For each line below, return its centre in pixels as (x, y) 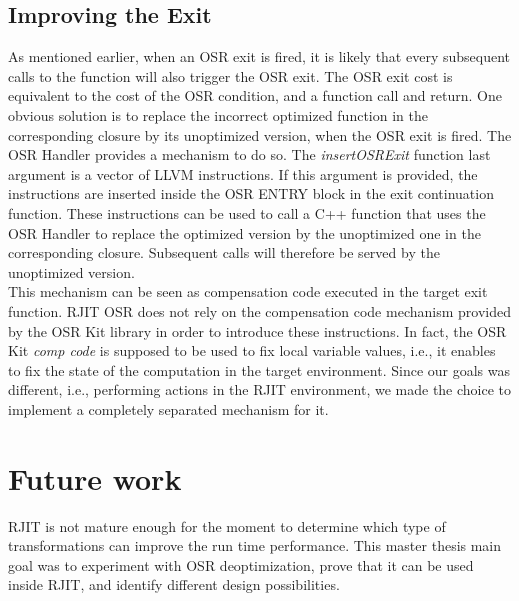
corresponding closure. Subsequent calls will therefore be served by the (224, 252)
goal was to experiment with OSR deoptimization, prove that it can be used (241, 564)
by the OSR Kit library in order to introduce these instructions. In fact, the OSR (257, 330)
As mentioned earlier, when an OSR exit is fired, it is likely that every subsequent (259, 56)
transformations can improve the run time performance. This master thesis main (255, 545)
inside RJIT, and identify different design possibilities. (174, 584)
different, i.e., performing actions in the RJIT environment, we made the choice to (260, 389)
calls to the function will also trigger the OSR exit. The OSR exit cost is (230, 75)
